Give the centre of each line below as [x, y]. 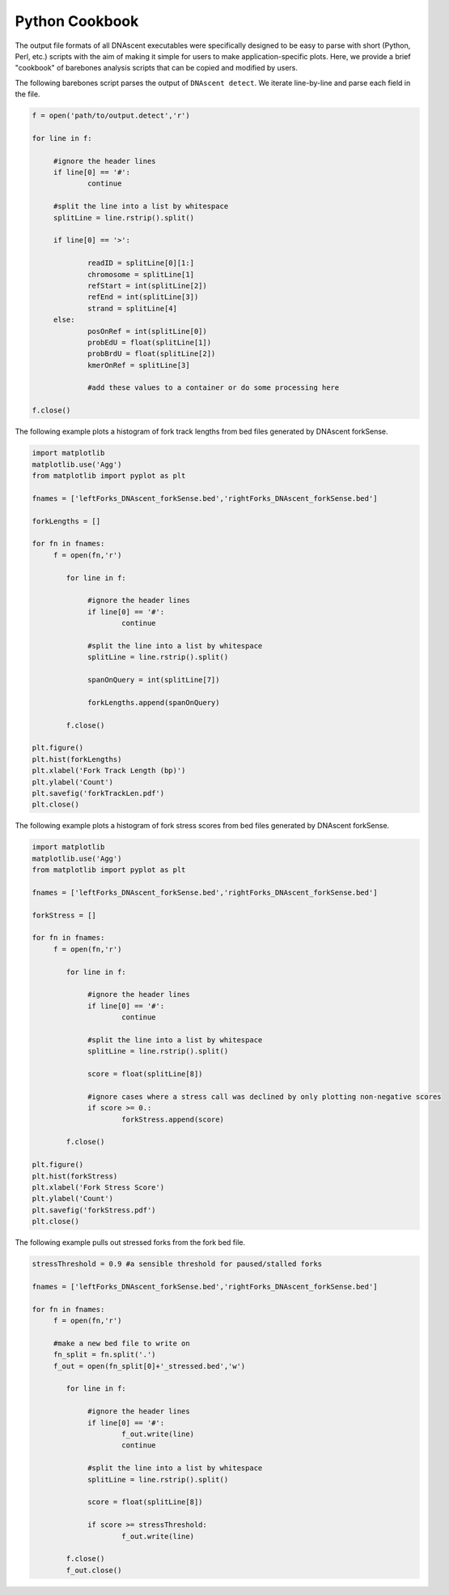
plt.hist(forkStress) [75, 1176]
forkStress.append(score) [173, 1119]
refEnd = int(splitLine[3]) [143, 297]
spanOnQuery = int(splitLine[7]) [154, 680]
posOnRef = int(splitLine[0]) [148, 331]
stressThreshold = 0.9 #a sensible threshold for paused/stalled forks [177, 1264]
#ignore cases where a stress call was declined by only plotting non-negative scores [265, 1097]
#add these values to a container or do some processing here [214, 388]
